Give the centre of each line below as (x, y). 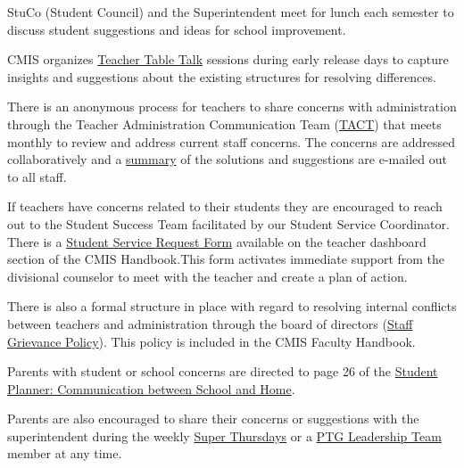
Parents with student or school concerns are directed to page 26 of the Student (223, 371)
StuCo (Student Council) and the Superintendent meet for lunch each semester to (231, 12)
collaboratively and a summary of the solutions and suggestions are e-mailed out (227, 159)
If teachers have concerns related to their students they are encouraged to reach (225, 206)
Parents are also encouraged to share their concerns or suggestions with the (213, 419)
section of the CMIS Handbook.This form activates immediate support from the (226, 259)
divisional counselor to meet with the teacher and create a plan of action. (207, 276)
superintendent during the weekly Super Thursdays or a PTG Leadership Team (224, 435)
